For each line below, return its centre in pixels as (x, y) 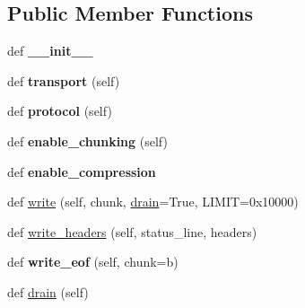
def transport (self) (64, 80)
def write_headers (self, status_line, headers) (132, 231)
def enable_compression (82, 171)
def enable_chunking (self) (87, 141)
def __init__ (50, 51)
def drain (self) (48, 291)
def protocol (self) (60, 111)
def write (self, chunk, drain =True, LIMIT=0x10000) (153, 202)
